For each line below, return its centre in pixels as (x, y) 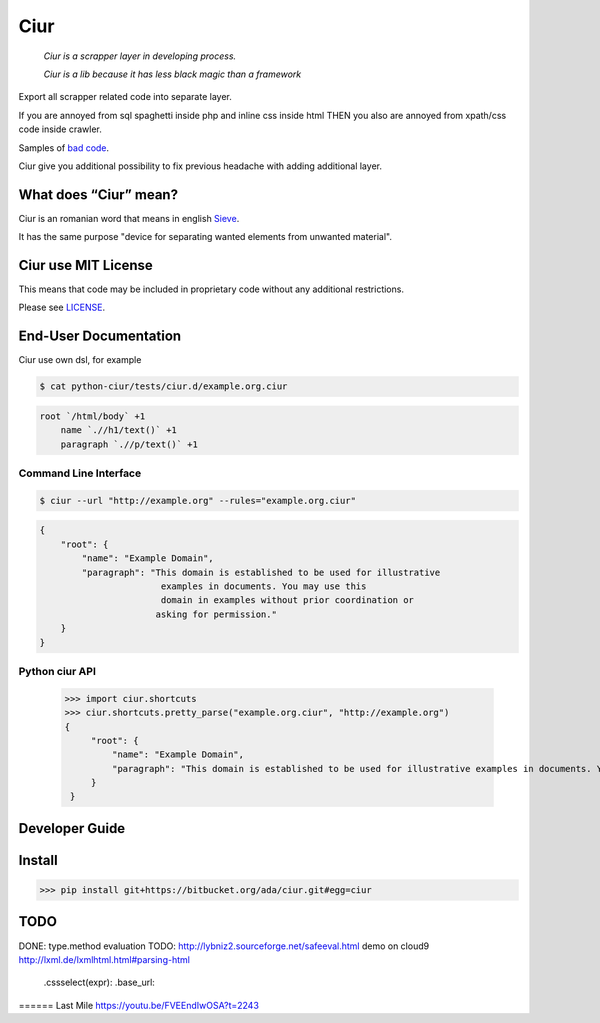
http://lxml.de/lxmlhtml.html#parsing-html (104, 959)
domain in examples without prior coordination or (287, 600)
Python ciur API (57, 671)
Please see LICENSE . (61, 307)
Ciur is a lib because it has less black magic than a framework (172, 74)
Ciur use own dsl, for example (80, 360)
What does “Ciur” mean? (98, 194)
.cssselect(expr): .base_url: (99, 982)
